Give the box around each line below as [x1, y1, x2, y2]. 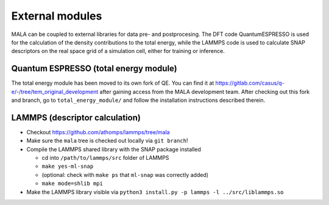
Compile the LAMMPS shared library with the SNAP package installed [26, 145, 201, 153]
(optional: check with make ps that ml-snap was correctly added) [41, 171, 209, 178]
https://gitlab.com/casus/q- [215, 79, 285, 87]
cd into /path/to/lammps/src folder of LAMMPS [41, 154, 169, 162]
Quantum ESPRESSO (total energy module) [11, 63, 178, 74]
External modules [11, 9, 102, 23]
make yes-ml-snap [41, 163, 94, 170]
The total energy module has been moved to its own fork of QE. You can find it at [11, 79, 214, 87]
